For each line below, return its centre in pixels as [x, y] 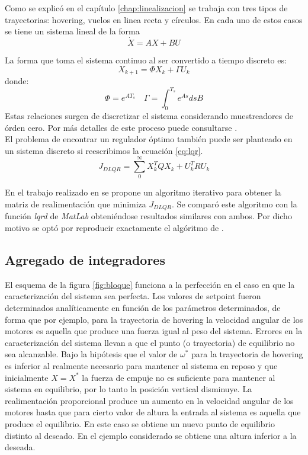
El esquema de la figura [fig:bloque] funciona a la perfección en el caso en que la [150, 284]
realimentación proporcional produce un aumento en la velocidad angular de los [149, 400]
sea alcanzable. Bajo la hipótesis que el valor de [91, 354]
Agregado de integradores [85, 260]
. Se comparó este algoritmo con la [235, 204]
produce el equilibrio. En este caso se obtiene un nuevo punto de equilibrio [140, 424]
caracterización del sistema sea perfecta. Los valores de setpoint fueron [133, 296]
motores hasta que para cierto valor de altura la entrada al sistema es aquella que [153, 412]
